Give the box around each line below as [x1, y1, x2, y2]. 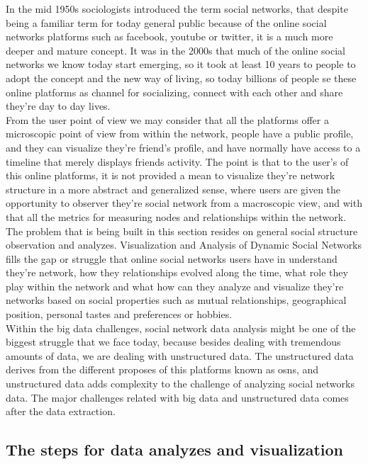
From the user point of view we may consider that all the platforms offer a [6, 112, 329, 127]
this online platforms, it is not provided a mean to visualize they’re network [6, 168, 335, 183]
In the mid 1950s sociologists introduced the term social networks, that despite [6, 1, 348, 16]
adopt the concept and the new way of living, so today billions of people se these [6, 70, 357, 85]
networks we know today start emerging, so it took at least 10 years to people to [6, 57, 356, 72]
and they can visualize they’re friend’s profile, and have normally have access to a [6, 140, 361, 154]
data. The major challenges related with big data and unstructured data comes [6, 390, 349, 404]
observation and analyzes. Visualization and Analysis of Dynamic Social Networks [6, 237, 362, 252]
